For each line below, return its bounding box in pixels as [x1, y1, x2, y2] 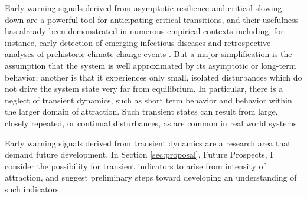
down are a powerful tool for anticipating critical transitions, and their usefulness [5, 13, 299, 25]
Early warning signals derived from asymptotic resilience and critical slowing [5, 2, 282, 14]
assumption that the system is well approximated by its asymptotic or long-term [5, 59, 296, 71]
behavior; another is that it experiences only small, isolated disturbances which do [5, 71, 302, 83]
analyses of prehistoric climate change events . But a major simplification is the [5, 48, 292, 60]
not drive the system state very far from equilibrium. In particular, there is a [5, 82, 283, 95]
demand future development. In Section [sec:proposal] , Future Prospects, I [5, 148, 273, 161]
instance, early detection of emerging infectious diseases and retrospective [5, 36, 271, 48]
